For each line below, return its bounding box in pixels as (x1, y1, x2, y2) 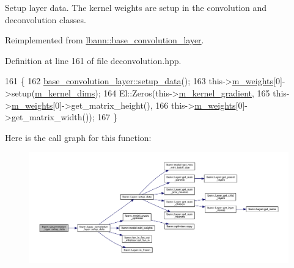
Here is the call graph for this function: (5, 131, 152, 143)
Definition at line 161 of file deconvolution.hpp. (5, 54, 182, 67)
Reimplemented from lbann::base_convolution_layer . (5, 34, 204, 46)
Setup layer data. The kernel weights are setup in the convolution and (5, 1, 267, 13)
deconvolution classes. (5, 13, 86, 26)
